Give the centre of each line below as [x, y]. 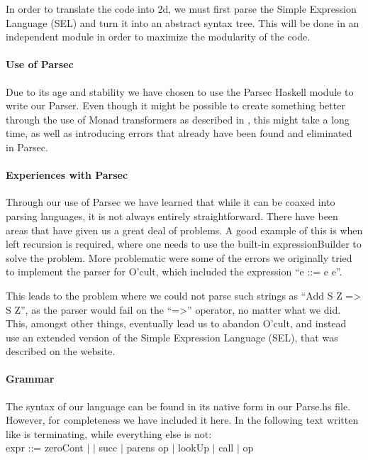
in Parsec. [27, 147]
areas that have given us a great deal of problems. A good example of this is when [184, 230]
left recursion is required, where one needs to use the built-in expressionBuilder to [184, 244]
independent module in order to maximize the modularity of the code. [158, 37]
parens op [147, 448]
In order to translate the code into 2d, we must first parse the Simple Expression [181, 9]
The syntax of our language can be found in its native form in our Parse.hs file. [178, 406]
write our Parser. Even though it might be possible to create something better [175, 105]
